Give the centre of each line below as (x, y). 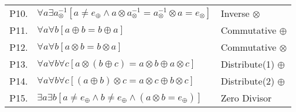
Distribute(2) (248, 81)
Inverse (235, 13)
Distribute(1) (248, 64)
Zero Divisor (246, 98)
